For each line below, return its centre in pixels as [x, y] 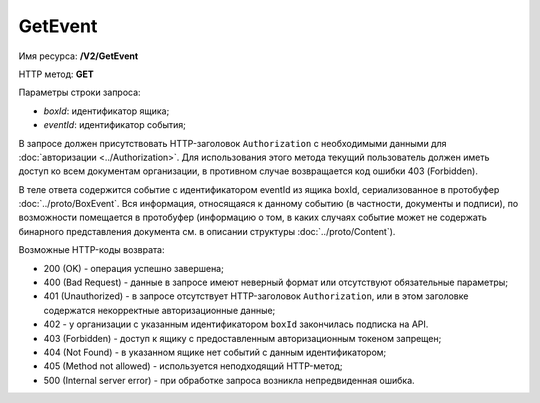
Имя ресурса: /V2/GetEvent [78, 56]
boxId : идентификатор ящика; [106, 111]
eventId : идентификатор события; [115, 125]
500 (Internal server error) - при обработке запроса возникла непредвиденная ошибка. [229, 380]
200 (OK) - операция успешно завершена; [133, 268]
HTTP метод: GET [56, 74]
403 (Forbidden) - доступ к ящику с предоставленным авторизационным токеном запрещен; [242, 338]
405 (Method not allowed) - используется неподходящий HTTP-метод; [193, 366]
